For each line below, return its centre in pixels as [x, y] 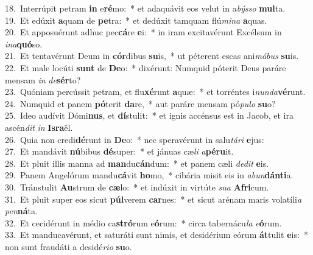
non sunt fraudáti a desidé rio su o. [69, 246]
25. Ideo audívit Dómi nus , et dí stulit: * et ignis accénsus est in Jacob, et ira [149, 115]
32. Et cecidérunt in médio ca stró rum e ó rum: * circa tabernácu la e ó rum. [143, 222]
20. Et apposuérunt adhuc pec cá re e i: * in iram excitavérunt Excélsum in [143, 32]
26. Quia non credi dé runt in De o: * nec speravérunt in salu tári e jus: [135, 139]
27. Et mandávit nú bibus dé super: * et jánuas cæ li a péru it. [119, 151]
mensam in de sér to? [43, 79]
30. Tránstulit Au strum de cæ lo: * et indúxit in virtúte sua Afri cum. [137, 187]
